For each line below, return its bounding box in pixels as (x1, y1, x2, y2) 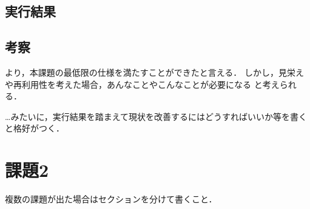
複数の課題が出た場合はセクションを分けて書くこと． (5, 193, 217, 205)
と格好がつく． (5, 122, 64, 134)
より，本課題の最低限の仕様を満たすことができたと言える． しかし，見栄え (5, 65, 304, 78)
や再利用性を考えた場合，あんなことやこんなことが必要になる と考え (5, 78, 280, 90)
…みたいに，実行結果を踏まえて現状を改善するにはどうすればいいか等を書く (5, 110, 307, 122)
